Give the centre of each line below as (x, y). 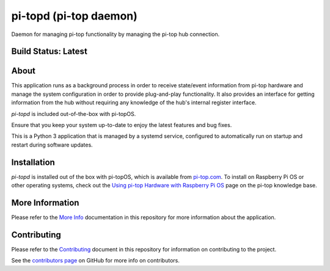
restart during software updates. (52, 145)
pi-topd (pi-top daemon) (74, 16)
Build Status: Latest (50, 52)
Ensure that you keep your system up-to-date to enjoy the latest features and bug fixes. (122, 125)
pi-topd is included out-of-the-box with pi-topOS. (74, 114)
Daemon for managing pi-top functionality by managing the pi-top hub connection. (116, 34)
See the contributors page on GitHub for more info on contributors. (95, 261)
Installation (33, 162)
